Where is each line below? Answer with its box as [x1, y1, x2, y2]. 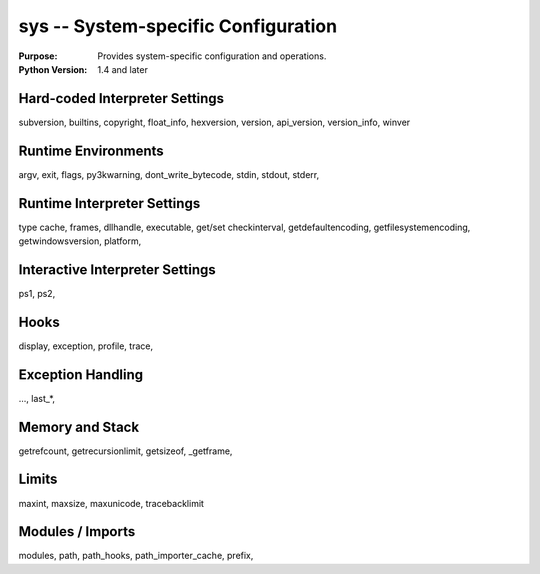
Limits [18, 471, 58, 488]
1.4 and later [97, 63, 149, 75]
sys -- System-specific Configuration [18, 15, 338, 37]
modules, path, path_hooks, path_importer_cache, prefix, [18, 550, 254, 562]
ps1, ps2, [18, 287, 56, 299]
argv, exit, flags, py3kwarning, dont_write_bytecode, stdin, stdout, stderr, [18, 168, 320, 180]
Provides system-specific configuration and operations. [97, 50, 327, 62]
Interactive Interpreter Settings [18, 261, 217, 278]
